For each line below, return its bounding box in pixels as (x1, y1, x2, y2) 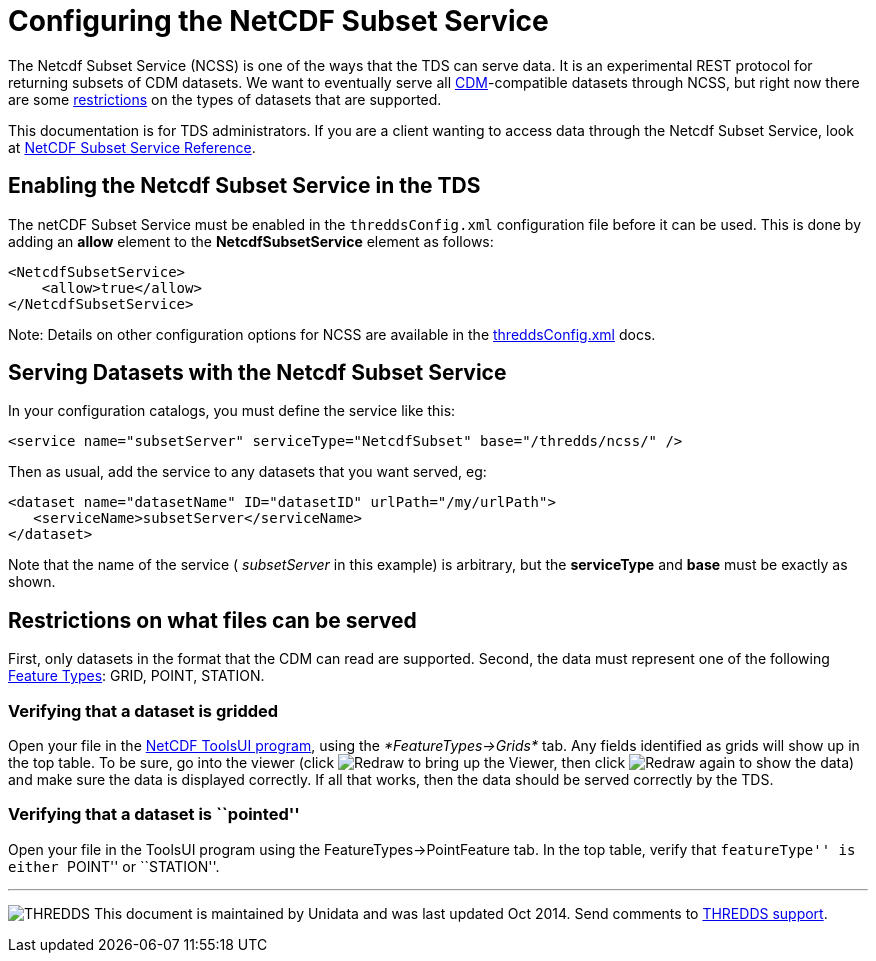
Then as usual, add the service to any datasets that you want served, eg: (8, 463, 487, 481)
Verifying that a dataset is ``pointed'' (8, 804, 300, 825)
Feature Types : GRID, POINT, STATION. (8, 667, 265, 685)
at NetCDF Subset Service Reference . (8, 138, 256, 156)
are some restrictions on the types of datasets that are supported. (8, 90, 442, 108)
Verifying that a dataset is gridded (8, 700, 279, 721)
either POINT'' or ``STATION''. (8, 857, 220, 875)
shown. (8, 573, 56, 591)
